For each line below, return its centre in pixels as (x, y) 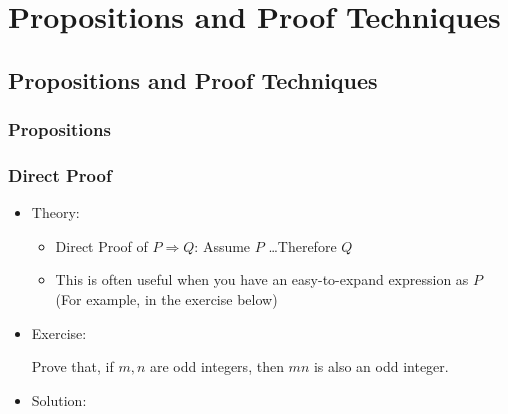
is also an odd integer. (381, 366)
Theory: (55, 212)
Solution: (59, 399)
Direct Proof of (101, 245)
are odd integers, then (216, 366)
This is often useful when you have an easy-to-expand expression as (262, 279)
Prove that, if (72, 366)
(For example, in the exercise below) (166, 299)
